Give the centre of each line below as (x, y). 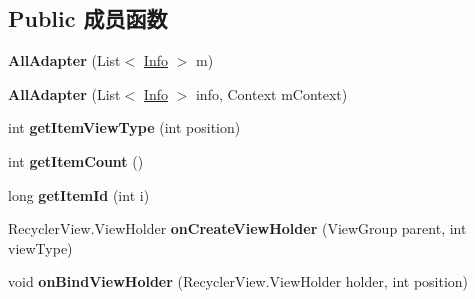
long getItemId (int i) (79, 194)
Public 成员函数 (88, 18)
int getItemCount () (76, 160)
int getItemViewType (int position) (124, 127)
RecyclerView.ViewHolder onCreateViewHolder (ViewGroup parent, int (237, 228)
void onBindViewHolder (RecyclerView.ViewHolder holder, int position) (238, 281)
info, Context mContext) (271, 93)
